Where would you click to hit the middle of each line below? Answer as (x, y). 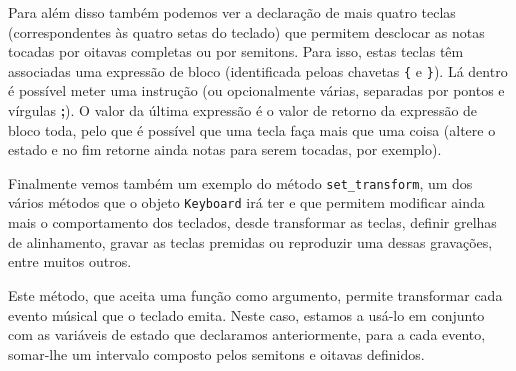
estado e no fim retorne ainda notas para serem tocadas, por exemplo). (225, 149)
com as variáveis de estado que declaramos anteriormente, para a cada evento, (247, 334)
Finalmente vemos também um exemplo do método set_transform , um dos (240, 182)
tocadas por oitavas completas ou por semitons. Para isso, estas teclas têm (236, 51)
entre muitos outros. (70, 261)
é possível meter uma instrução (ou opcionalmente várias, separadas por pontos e (256, 90)
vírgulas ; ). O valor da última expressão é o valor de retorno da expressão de (243, 110)
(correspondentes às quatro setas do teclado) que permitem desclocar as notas (246, 31)
